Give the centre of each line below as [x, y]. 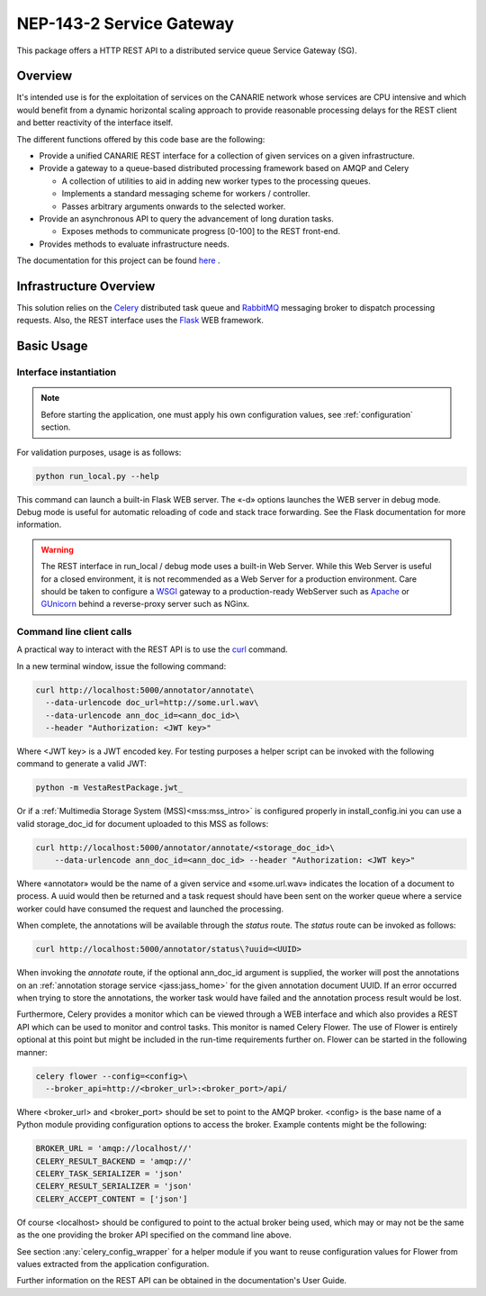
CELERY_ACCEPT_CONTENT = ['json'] [112, 1199]
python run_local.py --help [97, 476]
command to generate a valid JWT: [82, 764]
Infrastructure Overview [86, 286]
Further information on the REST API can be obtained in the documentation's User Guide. [181, 1281]
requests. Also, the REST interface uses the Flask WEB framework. [140, 321]
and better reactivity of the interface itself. [95, 122]
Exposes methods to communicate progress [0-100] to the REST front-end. [201, 231]
